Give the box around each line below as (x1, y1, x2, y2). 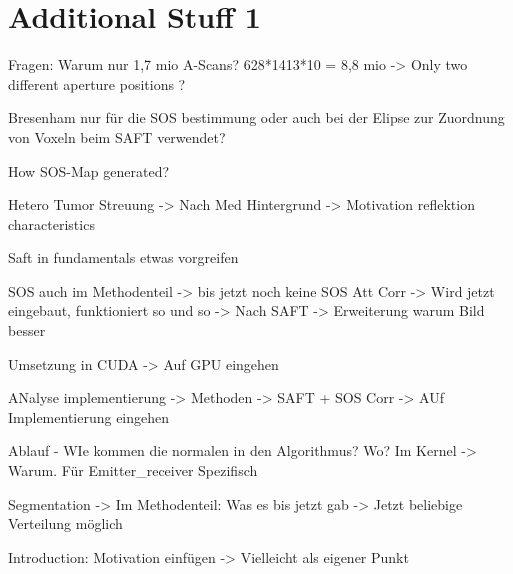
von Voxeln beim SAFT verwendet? (8, 126, 226, 147)
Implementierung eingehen (8, 406, 170, 427)
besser (8, 320, 46, 341)
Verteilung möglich (8, 513, 123, 534)
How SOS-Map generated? (8, 160, 170, 181)
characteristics (8, 213, 95, 234)
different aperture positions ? (8, 73, 186, 94)
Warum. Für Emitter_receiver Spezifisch (8, 460, 258, 481)
